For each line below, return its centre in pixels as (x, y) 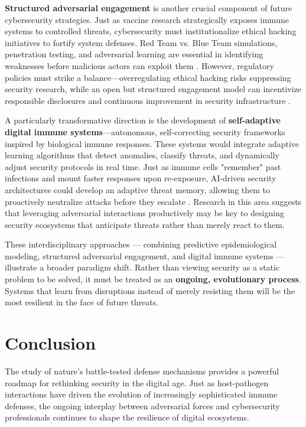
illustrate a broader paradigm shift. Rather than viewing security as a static (142, 267)
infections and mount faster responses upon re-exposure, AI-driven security (141, 178)
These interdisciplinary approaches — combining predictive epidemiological (141, 244)
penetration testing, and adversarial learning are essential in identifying (134, 54)
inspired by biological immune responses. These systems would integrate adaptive (152, 143)
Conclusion (51, 343)
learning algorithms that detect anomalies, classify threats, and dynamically (142, 155)
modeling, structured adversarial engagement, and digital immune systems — (145, 255)
